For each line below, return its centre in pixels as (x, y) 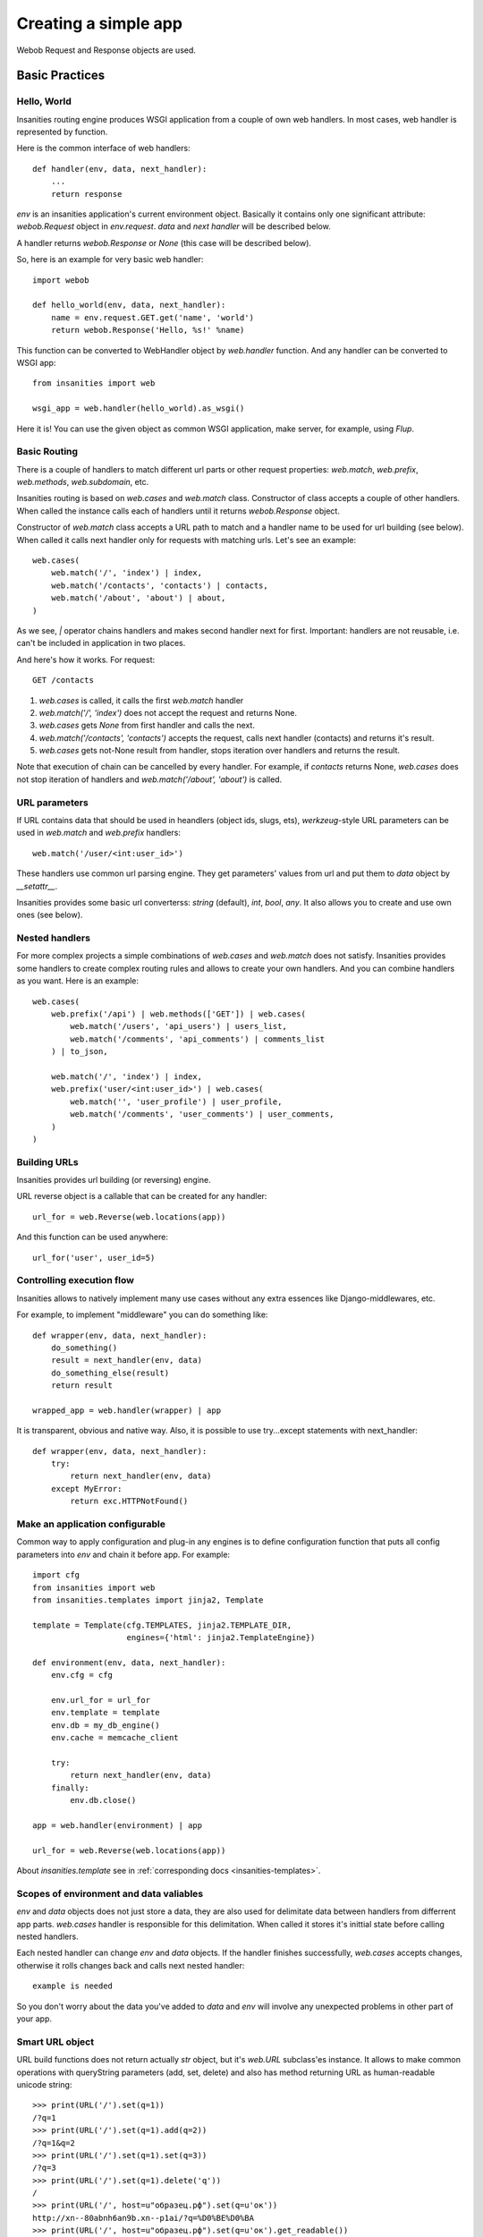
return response (86, 194)
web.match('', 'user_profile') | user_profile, (176, 1101)
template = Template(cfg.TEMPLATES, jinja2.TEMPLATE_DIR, (162, 1625)
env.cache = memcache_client (114, 1738)
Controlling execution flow (75, 1280)
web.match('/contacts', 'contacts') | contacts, (159, 585)
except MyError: (86, 1488)
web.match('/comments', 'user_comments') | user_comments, (202, 1114)
